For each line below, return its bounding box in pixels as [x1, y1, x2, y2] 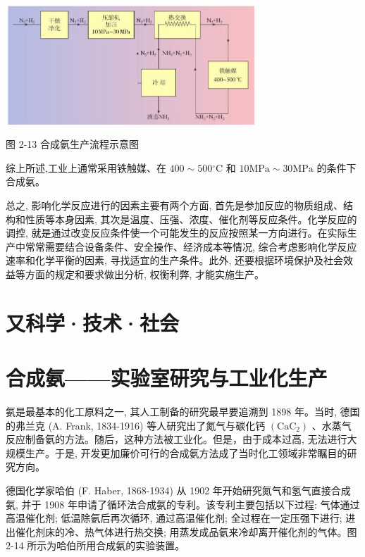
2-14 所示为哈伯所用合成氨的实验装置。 [6, 538, 185, 553]
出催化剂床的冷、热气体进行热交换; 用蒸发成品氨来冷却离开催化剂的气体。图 [6, 524, 357, 539]
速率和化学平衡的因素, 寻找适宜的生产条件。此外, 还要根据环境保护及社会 [6, 253, 344, 268]
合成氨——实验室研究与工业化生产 [6, 363, 328, 392]
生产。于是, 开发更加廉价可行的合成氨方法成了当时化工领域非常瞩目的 [25, 445, 347, 460]
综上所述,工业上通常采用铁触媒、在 [6, 160, 166, 175]
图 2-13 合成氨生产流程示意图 [6, 137, 139, 151]
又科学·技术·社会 [6, 308, 180, 337]
